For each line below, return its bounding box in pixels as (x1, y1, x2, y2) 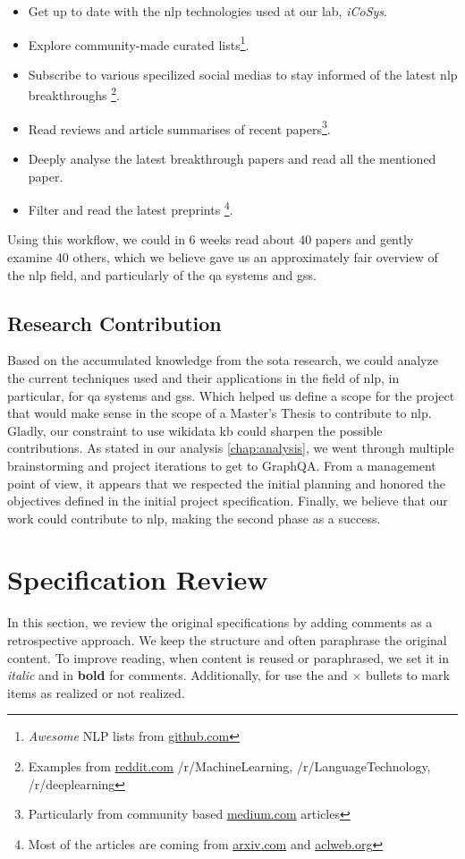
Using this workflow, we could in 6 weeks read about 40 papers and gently (7, 230, 414, 249)
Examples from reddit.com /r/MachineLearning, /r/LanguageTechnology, (28, 756, 431, 775)
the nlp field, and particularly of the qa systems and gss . (7, 265, 317, 284)
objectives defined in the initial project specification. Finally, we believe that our (7, 491, 448, 510)
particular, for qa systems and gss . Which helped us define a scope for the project (7, 386, 455, 404)
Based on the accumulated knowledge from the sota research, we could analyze (7, 351, 438, 370)
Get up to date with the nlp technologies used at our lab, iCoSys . (28, 2, 387, 20)
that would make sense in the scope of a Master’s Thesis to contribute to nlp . (7, 404, 432, 422)
